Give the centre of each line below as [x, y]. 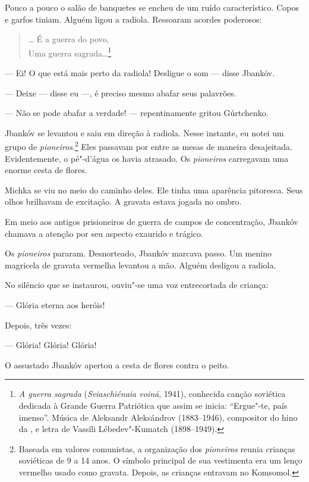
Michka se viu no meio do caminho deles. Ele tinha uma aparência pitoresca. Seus [154, 190]
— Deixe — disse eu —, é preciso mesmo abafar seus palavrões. [121, 93]
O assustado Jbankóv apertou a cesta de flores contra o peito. [117, 364]
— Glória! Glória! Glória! [51, 345]
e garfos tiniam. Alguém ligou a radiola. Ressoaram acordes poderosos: [133, 19]
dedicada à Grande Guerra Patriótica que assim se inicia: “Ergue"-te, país [153, 405]
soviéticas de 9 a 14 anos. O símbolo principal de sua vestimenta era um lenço [160, 460]
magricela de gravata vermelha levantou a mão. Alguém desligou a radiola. [141, 265]
